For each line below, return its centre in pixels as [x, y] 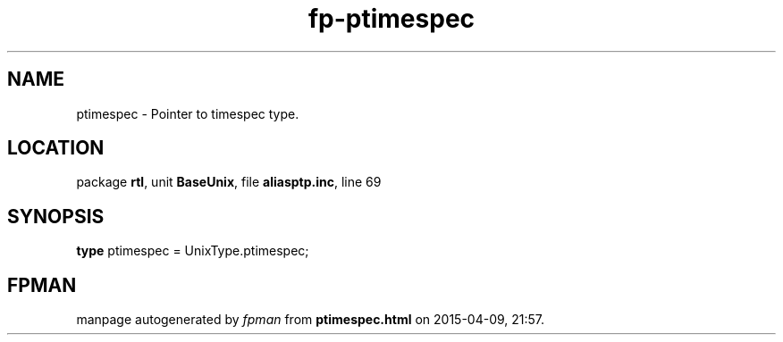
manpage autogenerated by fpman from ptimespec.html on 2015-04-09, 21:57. [311, 320]
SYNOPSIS [56, 216]
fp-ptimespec [391, 19]
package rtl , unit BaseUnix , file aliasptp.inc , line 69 [229, 182]
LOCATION [56, 148]
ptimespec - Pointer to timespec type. [188, 113]
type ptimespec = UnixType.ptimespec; [193, 251]
